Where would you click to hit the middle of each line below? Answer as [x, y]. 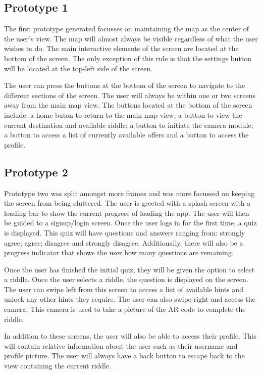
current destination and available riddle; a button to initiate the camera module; [129, 125]
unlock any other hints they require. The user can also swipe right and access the [130, 299]
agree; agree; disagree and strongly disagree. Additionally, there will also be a [124, 242]
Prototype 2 [36, 172]
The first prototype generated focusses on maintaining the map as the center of [127, 29]
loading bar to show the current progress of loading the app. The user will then [127, 213]
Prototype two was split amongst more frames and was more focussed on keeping [129, 193]
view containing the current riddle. [58, 366]
